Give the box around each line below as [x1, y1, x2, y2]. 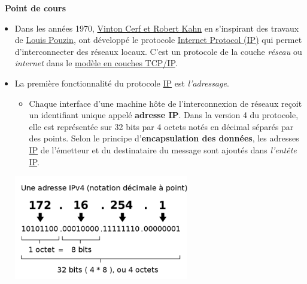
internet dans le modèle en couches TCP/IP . [14, 57, 178, 69]
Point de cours [5, 2, 66, 14]
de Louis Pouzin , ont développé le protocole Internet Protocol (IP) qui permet [14, 33, 302, 46]
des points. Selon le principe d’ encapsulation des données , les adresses [29, 132, 299, 144]
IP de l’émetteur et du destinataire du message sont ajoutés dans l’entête [29, 143, 297, 156]
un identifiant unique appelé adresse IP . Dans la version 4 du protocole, [29, 109, 299, 121]
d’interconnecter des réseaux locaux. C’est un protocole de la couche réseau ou [14, 45, 302, 57]
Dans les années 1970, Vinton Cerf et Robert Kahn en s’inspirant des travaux [14, 21, 299, 34]
